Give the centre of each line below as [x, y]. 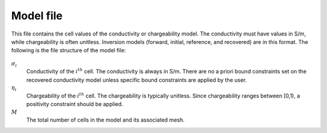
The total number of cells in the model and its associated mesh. [105, 120]
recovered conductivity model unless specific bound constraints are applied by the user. [137, 80]
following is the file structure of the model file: [69, 51]
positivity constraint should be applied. [75, 104]
